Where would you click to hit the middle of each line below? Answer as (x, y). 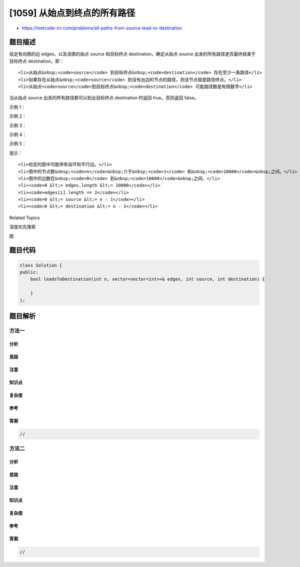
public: (29, 272)
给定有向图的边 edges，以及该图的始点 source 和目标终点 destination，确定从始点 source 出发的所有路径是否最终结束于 (132, 54)
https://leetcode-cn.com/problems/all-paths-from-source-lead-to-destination (102, 28)
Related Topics (24, 217)
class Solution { (41, 265)
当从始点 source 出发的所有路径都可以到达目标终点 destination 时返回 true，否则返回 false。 (104, 98)
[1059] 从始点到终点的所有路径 (72, 13)
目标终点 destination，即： (37, 61)
